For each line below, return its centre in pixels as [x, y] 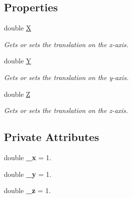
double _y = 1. [28, 174]
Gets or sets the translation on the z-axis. [66, 110]
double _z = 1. [27, 190]
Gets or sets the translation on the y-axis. [66, 77]
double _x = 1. [28, 157]
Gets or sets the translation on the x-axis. [66, 44]
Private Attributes [52, 137]
